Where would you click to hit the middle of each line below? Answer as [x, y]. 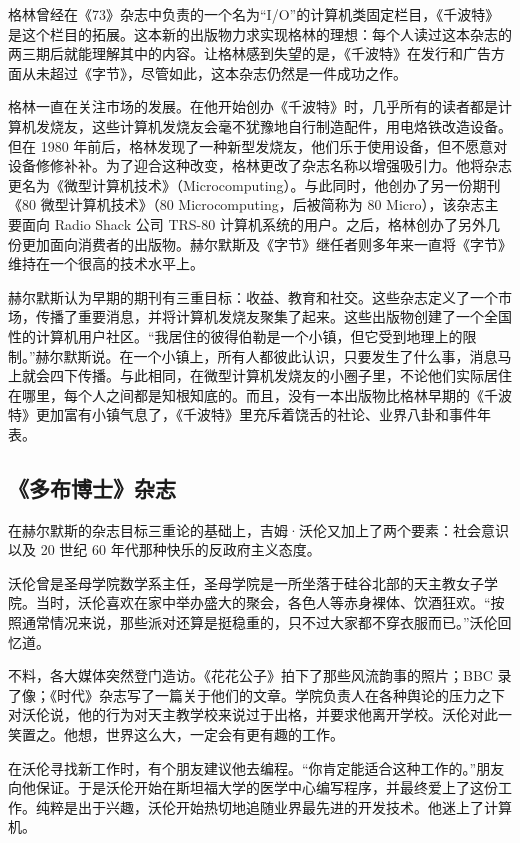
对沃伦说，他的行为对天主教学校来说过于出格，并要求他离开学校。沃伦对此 [253, 714]
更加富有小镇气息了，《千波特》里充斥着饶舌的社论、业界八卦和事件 [256, 414]
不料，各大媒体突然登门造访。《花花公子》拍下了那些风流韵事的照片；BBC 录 [260, 675]
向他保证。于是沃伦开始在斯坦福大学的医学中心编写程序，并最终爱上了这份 [253, 787]
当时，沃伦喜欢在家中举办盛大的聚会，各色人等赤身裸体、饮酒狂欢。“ [263, 602]
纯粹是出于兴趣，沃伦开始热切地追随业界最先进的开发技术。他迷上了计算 [273, 806]
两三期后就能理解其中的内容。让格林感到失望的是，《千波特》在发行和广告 [249, 53]
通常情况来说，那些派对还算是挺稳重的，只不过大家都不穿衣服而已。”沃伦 [259, 622]
